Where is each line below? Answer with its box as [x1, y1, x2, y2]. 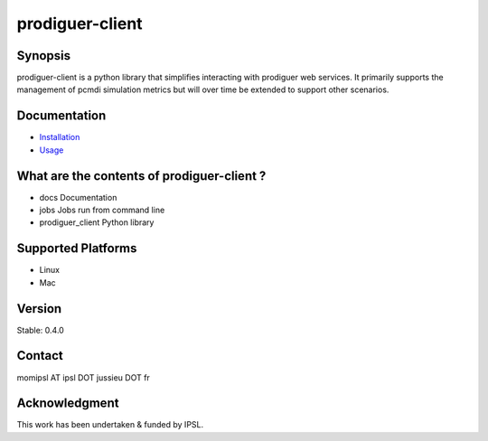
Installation [39, 132, 80, 143]
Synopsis [16, 48, 71, 63]
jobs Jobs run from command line [39, 204, 165, 216]
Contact [16, 348, 63, 363]
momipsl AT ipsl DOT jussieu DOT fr [16, 371, 151, 383]
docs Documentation [39, 192, 117, 202]
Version [16, 301, 62, 316]
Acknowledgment [16, 396, 119, 411]
